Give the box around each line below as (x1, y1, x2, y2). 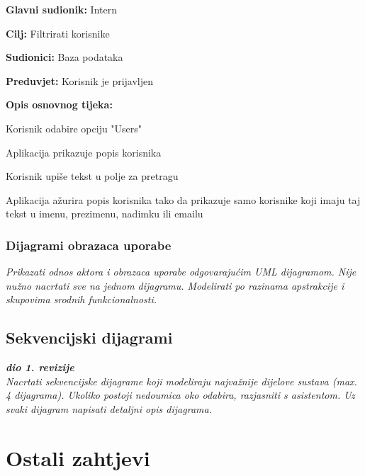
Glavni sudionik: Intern (6, 2, 117, 16)
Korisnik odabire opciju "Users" (6, 120, 142, 135)
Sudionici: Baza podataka (6, 50, 123, 64)
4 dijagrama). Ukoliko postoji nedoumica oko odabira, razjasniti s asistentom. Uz (6, 387, 355, 402)
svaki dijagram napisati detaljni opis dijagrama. (6, 401, 212, 416)
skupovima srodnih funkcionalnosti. (6, 292, 157, 307)
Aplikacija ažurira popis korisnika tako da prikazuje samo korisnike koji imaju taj (6, 192, 361, 207)
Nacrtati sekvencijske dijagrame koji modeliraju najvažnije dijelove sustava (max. (6, 373, 357, 388)
